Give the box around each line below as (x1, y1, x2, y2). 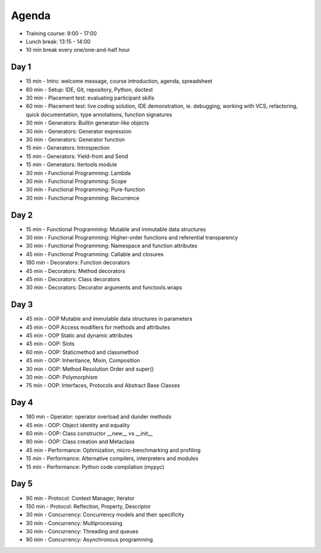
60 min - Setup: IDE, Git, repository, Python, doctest (26, 86, 153, 93)
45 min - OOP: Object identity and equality (26, 421, 130, 428)
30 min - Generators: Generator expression (26, 128, 132, 135)
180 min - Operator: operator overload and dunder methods (26, 413, 172, 420)
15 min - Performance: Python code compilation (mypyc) (26, 463, 165, 470)
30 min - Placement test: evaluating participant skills (26, 94, 155, 101)
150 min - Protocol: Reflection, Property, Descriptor (26, 502, 152, 509)
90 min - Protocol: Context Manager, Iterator (26, 495, 135, 502)
